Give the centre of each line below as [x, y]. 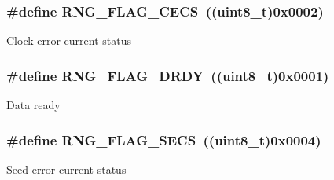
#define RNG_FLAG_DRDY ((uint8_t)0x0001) [168, 75]
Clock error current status [69, 40]
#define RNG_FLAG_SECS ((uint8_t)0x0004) [164, 140]
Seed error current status [66, 169]
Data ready [33, 105]
